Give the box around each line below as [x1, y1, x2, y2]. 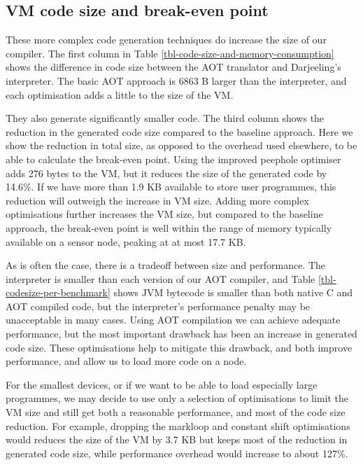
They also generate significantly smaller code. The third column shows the [6, 111, 325, 125]
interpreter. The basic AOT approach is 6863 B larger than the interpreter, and [6, 73, 347, 88]
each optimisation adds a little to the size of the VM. [6, 87, 234, 102]
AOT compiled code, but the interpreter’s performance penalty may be [6, 298, 311, 313]
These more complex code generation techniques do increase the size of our [6, 32, 327, 47]
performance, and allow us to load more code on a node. [6, 354, 247, 368]
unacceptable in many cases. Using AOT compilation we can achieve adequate [6, 312, 341, 327]
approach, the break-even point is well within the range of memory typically [6, 220, 332, 235]
